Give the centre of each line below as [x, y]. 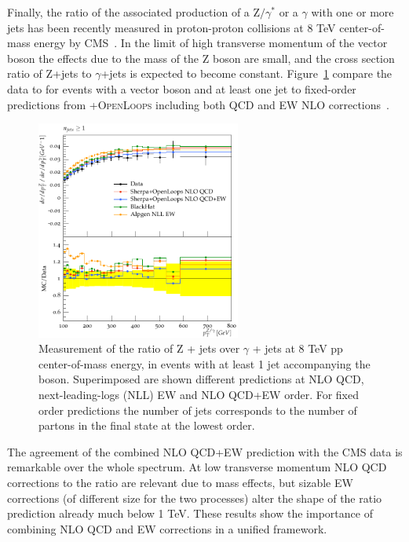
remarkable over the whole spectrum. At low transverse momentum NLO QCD [197, 467]
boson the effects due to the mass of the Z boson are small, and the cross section [201, 58]
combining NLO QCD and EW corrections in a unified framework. [167, 528]
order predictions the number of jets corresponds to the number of [198, 410]
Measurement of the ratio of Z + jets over [139, 348]
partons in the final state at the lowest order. [147, 425]
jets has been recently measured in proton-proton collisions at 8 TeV [172, 27]
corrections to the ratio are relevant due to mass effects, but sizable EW [180, 483]
